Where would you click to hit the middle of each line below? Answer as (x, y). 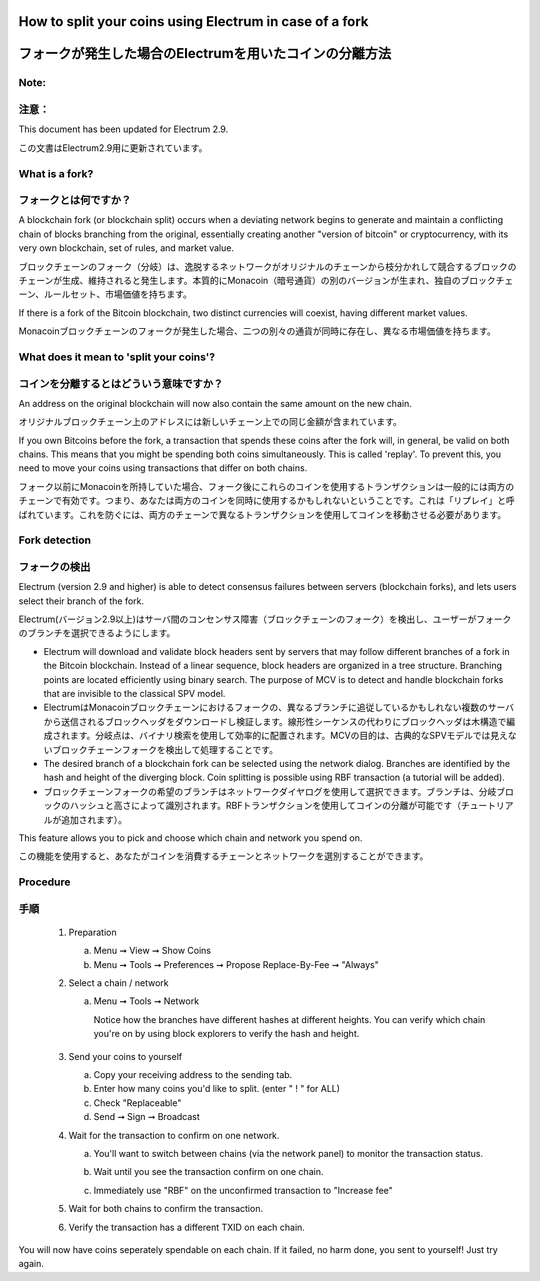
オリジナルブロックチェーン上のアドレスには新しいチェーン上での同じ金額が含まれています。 (210, 422)
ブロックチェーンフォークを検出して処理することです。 (165, 749)
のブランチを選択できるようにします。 (97, 633)
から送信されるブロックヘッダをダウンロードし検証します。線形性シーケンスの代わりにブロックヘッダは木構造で (275, 721)
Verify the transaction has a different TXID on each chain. (186, 1227)
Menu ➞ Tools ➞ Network (146, 1001)
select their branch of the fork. (81, 601)
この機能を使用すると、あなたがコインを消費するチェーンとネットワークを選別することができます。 (223, 856)
